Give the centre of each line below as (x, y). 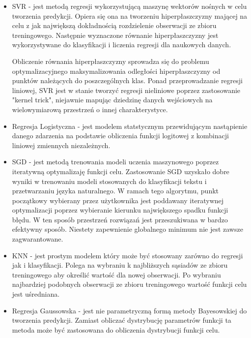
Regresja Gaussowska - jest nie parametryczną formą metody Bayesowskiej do (129, 310)
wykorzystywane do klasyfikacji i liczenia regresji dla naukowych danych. (122, 45)
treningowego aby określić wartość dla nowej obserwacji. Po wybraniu (116, 274)
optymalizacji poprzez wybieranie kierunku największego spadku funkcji (120, 210)
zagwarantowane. (38, 239)
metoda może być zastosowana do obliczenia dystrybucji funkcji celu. (116, 329)
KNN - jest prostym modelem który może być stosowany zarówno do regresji (127, 255)
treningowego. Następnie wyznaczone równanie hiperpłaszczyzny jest (115, 35)
